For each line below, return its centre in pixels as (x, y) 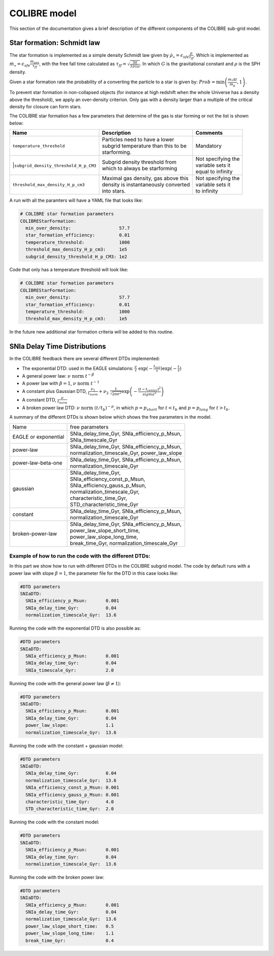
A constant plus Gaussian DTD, (55, 391)
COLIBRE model (43, 13)
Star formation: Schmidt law (55, 43)
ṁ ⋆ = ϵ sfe (20, 65)
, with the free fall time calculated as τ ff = (83, 64)
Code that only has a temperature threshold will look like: (69, 270)
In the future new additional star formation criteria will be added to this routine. (92, 332)
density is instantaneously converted (146, 184)
